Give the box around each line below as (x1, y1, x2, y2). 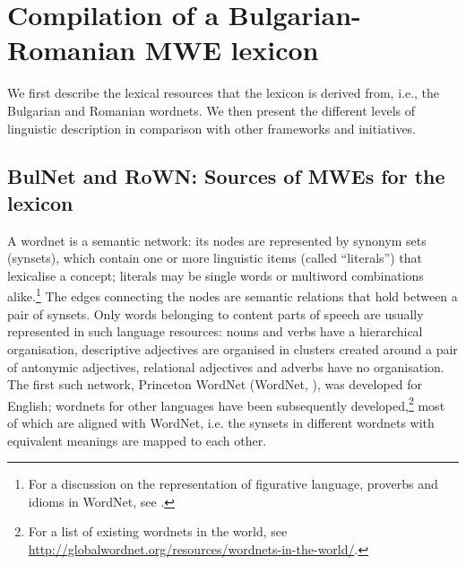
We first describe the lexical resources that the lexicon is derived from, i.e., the (7, 83, 440, 102)
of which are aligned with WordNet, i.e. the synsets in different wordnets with (7, 413, 435, 431)
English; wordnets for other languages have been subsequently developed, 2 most (7, 393, 445, 414)
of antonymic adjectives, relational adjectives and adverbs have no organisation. (7, 357, 444, 376)
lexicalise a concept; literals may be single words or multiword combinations (7, 265, 424, 284)
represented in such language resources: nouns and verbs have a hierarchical (7, 322, 423, 341)
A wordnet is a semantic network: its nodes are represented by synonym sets (7, 230, 427, 249)
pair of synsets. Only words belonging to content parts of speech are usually (7, 304, 424, 323)
